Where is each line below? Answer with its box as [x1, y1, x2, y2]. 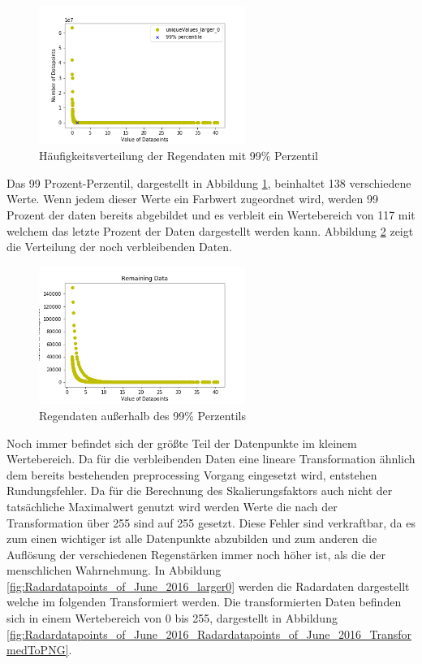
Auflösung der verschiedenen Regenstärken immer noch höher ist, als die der [6, 545, 386, 562]
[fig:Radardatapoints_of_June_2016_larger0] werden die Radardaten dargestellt [6, 577, 410, 594]
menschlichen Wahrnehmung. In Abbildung [6, 562, 222, 579]
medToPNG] [6, 641, 69, 658]
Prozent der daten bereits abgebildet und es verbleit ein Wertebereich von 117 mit [6, 206, 416, 223]
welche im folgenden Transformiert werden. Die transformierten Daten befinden [6, 593, 402, 610]
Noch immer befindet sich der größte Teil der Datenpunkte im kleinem [6, 434, 357, 451]
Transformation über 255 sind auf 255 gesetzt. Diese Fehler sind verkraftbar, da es [6, 514, 416, 531]
